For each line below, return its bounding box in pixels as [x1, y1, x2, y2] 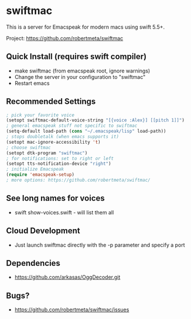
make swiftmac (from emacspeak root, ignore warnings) [14, 67, 151, 74]
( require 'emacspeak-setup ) [6, 172, 75, 178]
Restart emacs [14, 79, 50, 86]
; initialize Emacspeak [6, 167, 64, 172]
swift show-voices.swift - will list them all [14, 209, 114, 216]
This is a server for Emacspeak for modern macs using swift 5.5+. [6, 23, 165, 30]
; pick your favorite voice [6, 112, 75, 118]
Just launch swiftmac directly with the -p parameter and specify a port [14, 241, 186, 248]
